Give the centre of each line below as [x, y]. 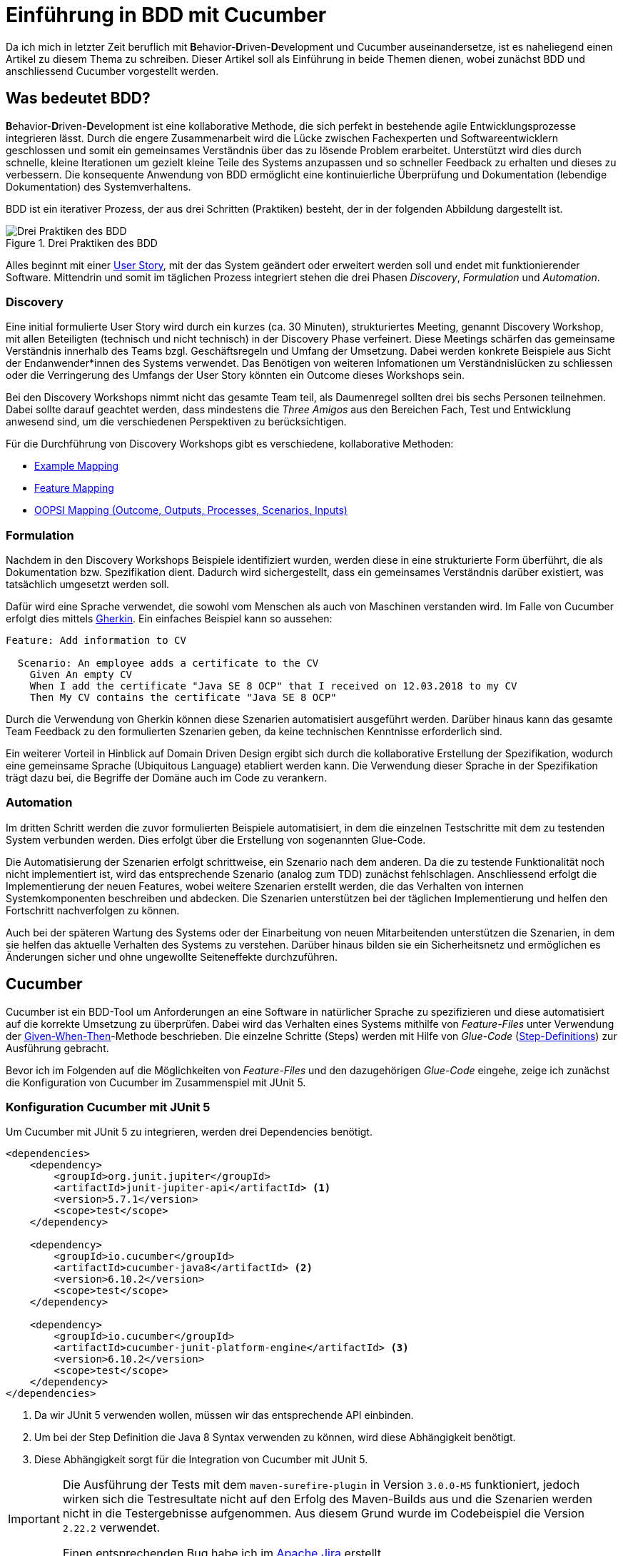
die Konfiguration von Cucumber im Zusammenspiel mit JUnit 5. [156, 1082]
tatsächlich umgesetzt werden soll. [88, 585]
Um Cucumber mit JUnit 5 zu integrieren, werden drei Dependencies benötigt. [189, 1132]
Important [34, 1519]
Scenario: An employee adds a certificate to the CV [168, 663]
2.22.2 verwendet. [111, 1528]
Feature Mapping [74, 488]
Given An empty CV [81, 675]
